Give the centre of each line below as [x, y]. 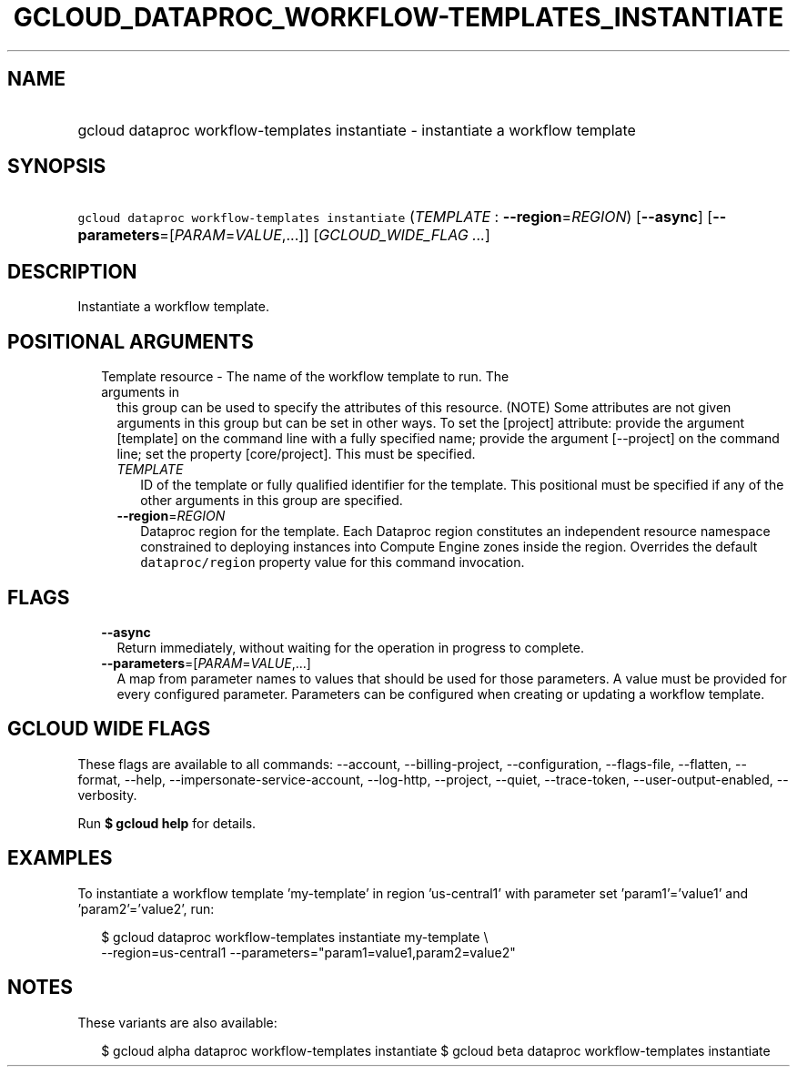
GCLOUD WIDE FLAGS [109, 729]
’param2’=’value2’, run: [146, 908]
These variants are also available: [177, 1022]
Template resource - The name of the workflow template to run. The [305, 377]
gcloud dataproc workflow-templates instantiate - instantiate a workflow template [357, 130]
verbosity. [107, 795]
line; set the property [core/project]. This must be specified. [296, 454]
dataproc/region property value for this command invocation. [333, 562]
